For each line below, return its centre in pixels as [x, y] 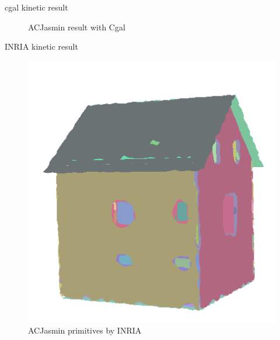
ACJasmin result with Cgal [77, 27]
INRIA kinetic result [41, 46]
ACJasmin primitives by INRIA [85, 330]
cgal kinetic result [36, 7]
